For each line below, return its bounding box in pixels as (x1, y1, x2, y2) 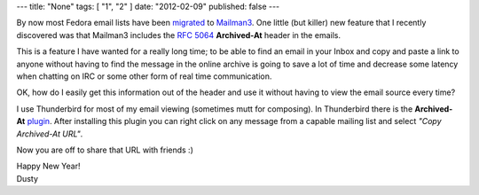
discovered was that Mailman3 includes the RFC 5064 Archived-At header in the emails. (16, 29, 342, 40)
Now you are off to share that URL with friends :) (16, 144, 194, 155)
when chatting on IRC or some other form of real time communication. (16, 71, 272, 82)
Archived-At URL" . (16, 129, 83, 139)
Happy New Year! (16, 160, 81, 172)
